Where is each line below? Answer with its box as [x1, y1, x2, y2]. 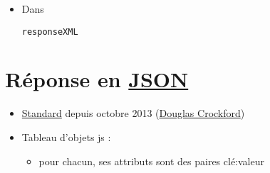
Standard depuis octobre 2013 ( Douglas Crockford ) [21, 106, 245, 121]
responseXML [21, 26, 78, 37]
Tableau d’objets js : [21, 129, 111, 144]
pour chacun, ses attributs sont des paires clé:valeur [38, 153, 264, 168]
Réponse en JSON [5, 65, 189, 94]
